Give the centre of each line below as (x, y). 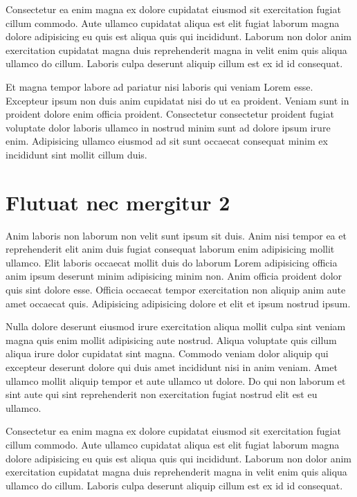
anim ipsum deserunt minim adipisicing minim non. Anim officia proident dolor (174, 276)
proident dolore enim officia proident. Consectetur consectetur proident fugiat (170, 114)
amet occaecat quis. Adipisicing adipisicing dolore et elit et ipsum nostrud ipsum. (178, 303)
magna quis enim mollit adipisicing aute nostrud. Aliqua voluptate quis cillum (171, 340)
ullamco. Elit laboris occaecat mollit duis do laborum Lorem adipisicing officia (172, 262)
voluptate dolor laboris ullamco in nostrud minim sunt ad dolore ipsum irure (168, 127)
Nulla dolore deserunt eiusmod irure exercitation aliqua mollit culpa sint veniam (176, 326)
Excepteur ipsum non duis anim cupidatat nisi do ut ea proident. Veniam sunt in (177, 100)
